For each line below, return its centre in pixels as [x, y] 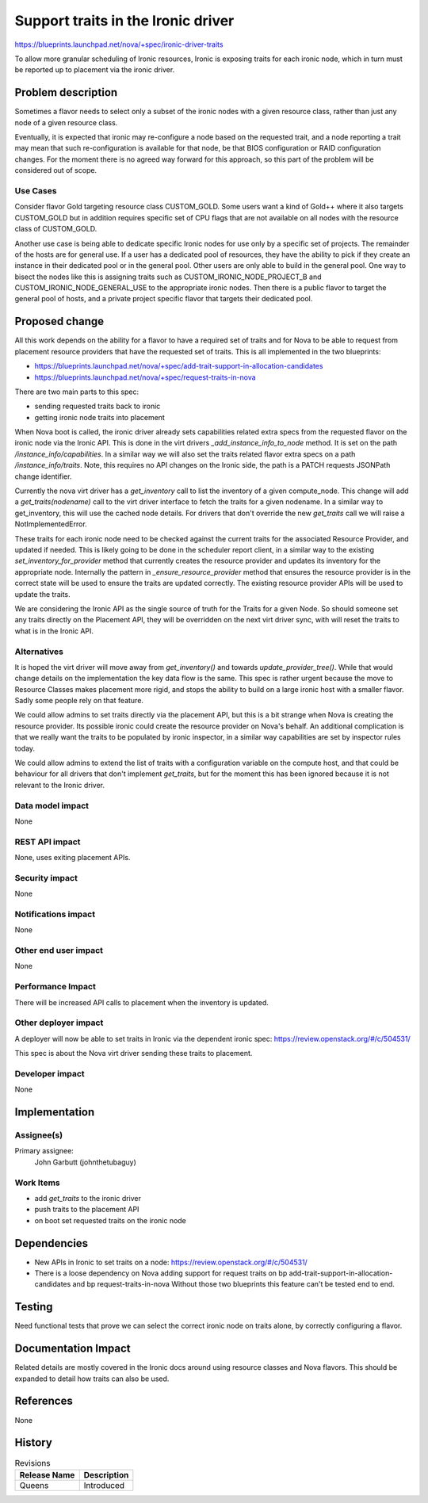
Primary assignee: [44, 1151]
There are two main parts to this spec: [76, 392]
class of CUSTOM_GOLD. [56, 229]
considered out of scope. [56, 170]
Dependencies [52, 1243]
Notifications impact [55, 914]
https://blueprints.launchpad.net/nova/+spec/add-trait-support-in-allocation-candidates [179, 366]
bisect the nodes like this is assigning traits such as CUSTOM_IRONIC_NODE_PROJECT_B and [168, 277]
